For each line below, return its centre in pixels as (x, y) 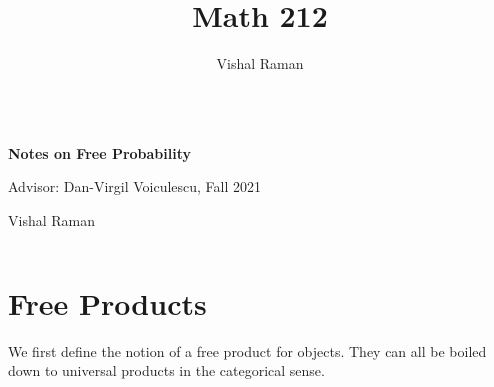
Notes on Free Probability (100, 152)
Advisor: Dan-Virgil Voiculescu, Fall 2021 (135, 186)
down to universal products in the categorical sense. (166, 370)
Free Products (107, 302)
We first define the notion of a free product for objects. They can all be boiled (247, 350)
